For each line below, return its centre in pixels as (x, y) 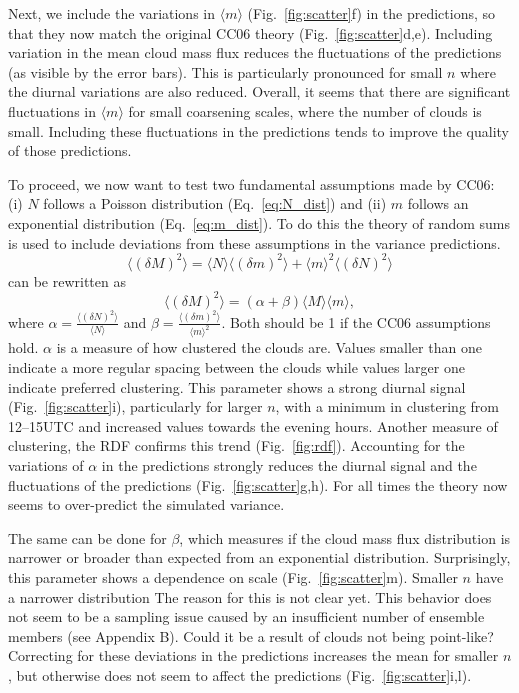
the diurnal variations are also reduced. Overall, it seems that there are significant (259, 91)
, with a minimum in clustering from (387, 406)
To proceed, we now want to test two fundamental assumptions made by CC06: (251, 183)
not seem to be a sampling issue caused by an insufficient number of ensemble (246, 616)
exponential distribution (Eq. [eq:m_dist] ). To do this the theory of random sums (259, 222)
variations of (46, 465)
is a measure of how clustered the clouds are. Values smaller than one (269, 347)
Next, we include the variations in (112, 13)
